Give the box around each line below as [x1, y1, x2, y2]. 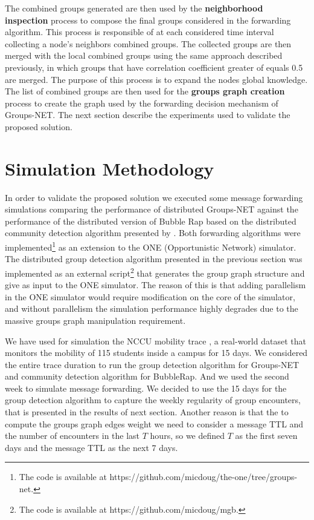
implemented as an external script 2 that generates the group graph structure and [5, 265, 305, 279]
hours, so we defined [150, 429, 225, 442]
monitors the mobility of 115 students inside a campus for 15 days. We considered [5, 346, 308, 359]
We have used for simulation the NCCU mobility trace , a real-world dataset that [5, 334, 306, 347]
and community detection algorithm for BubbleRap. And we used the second [5, 370, 289, 383]
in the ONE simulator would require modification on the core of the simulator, [5, 290, 295, 303]
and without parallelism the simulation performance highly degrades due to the [5, 302, 298, 315]
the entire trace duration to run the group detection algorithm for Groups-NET [5, 358, 300, 370]
